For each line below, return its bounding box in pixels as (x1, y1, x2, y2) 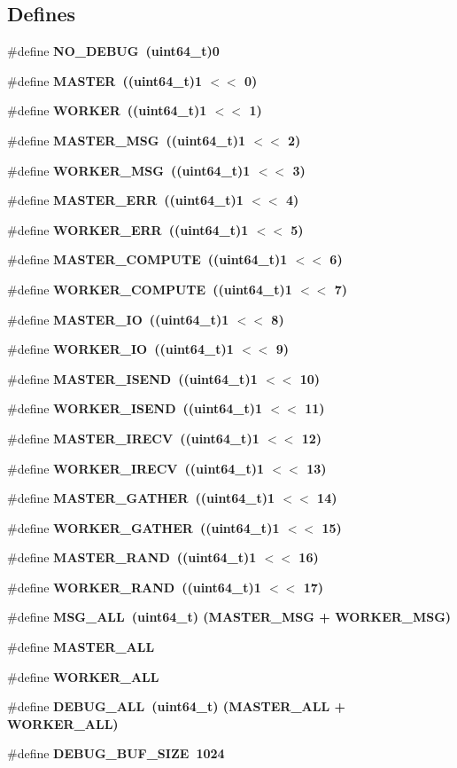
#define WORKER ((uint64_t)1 (7, 101, 207, 120)
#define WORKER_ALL (7, 667, 159, 686)
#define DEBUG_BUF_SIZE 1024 (7, 744, 225, 763)
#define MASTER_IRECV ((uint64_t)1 (7, 428, 259, 447)
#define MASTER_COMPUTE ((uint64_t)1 (7, 250, 288, 269)
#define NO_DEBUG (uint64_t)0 (7, 42, 220, 60)
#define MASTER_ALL (7, 638, 155, 656)
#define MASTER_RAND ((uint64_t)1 (7, 548, 257, 567)
